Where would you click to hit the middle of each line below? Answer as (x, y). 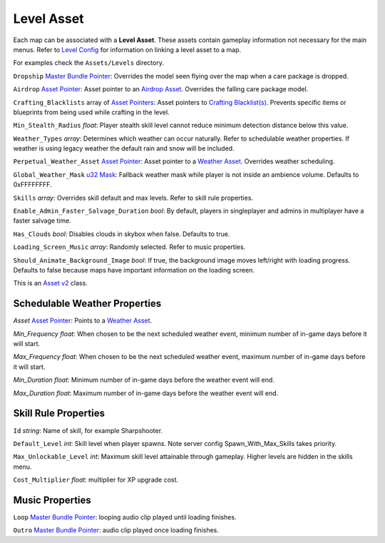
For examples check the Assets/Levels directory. (88, 63)
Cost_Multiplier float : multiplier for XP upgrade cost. (96, 480)
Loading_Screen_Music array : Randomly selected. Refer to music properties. (129, 247)
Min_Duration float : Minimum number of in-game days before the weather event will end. (144, 380)
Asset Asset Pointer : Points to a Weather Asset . (83, 320)
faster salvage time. (42, 220)
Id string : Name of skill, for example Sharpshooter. (88, 430)
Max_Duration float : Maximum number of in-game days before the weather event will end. (146, 393)
